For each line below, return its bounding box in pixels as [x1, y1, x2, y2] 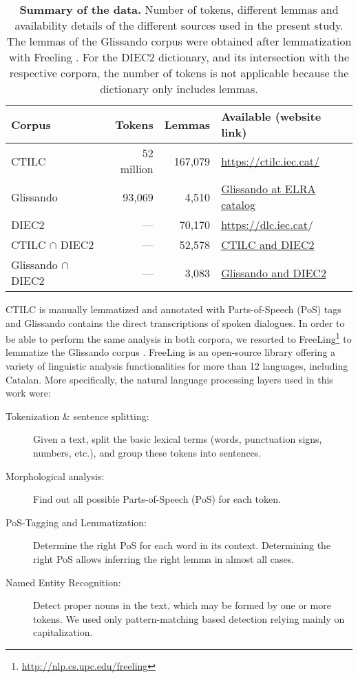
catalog [221, 197, 255, 212]
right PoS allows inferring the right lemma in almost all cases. [33, 551, 295, 566]
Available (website [221, 108, 322, 124]
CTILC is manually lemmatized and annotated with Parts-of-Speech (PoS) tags [6, 302, 341, 316]
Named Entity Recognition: [6, 575, 121, 589]
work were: [6, 386, 51, 400]
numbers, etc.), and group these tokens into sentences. [33, 446, 262, 459]
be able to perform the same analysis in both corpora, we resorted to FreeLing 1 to [6, 330, 352, 346]
